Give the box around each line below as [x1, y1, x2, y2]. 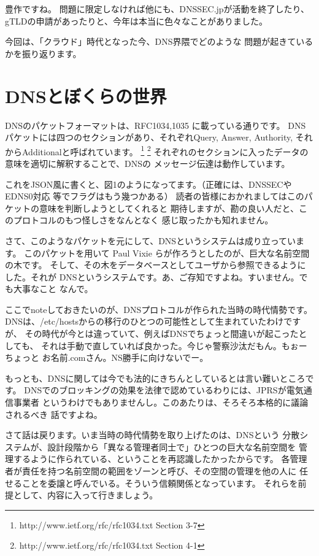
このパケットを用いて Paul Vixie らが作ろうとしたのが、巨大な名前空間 [24, 246, 310, 259]
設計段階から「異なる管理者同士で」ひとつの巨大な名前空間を [47, 440, 296, 453]
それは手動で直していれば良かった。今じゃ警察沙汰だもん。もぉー [41, 339, 307, 352]
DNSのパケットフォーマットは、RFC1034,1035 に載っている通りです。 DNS [5, 118, 306, 131]
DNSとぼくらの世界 [5, 83, 167, 108]
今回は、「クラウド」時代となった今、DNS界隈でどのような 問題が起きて [5, 35, 296, 48]
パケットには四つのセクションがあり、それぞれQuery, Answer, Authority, [5, 131, 293, 144]
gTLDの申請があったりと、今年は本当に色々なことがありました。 [5, 14, 267, 27]
